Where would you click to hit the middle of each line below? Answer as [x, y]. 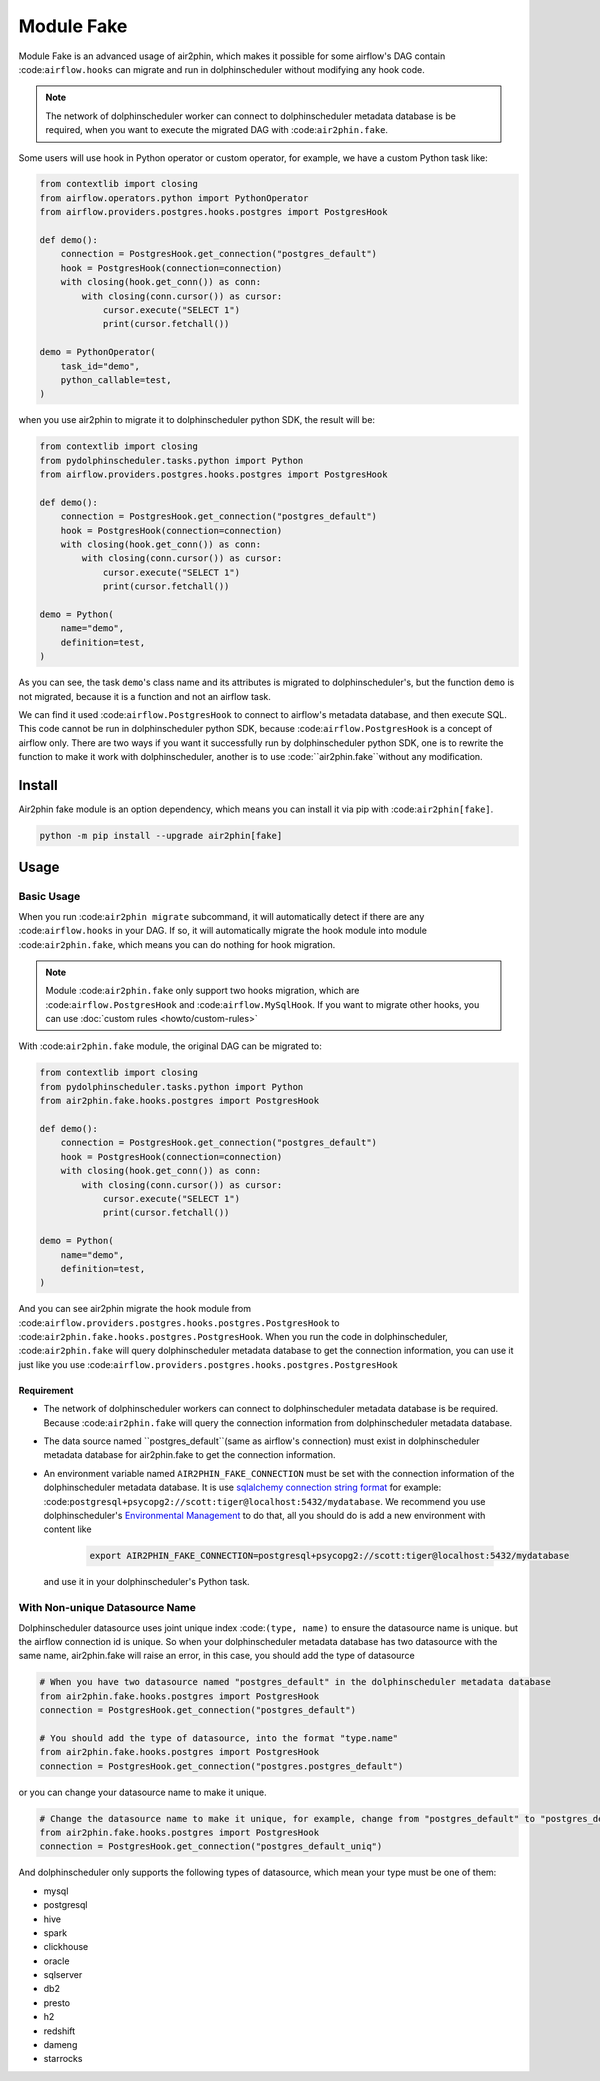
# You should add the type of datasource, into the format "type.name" [219, 1738]
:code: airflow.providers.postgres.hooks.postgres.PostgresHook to [179, 1322]
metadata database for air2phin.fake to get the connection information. [189, 1455]
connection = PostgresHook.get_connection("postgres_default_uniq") [211, 1846]
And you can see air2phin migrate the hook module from [135, 1309]
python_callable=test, [116, 379]
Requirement [46, 1390]
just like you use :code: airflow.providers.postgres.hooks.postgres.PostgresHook [208, 1364]
